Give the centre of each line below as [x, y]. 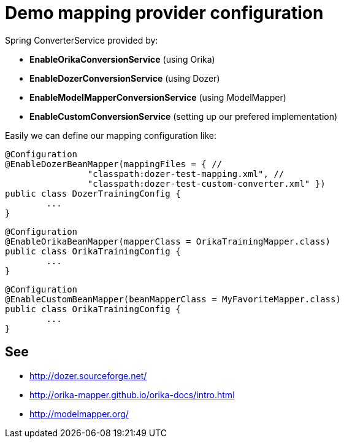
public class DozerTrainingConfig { [93, 193]
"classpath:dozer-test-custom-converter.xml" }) [206, 183]
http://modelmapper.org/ [79, 414]
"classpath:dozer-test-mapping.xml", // [186, 174]
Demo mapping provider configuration [164, 13]
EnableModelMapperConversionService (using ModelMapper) [158, 97]
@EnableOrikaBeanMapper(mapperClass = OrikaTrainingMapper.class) [168, 241]
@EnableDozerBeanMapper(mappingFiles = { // [114, 164]
